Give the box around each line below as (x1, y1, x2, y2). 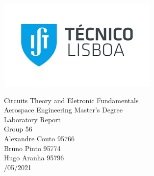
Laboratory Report (4, 114, 61, 124)
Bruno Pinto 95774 (4, 143, 61, 153)
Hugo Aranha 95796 (4, 153, 64, 163)
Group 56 (4, 124, 32, 134)
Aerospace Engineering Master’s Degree (4, 105, 123, 115)
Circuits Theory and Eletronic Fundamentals (4, 95, 139, 105)
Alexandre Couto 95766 (4, 133, 75, 143)
